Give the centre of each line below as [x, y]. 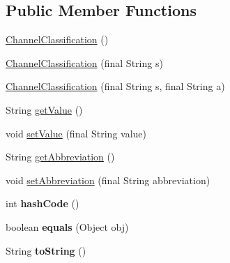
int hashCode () [43, 203]
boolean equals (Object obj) [67, 226]
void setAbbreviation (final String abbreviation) [108, 180]
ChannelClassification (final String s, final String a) [115, 86]
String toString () [46, 250]
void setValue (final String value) [76, 133]
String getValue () [44, 109]
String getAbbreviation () [60, 157]
